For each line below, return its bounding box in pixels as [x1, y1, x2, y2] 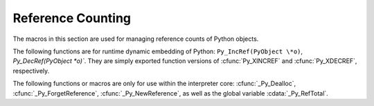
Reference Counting [12, 10, 132, 26]
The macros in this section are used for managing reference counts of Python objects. [12, 35, 259, 43]
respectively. [12, 67, 50, 75]
